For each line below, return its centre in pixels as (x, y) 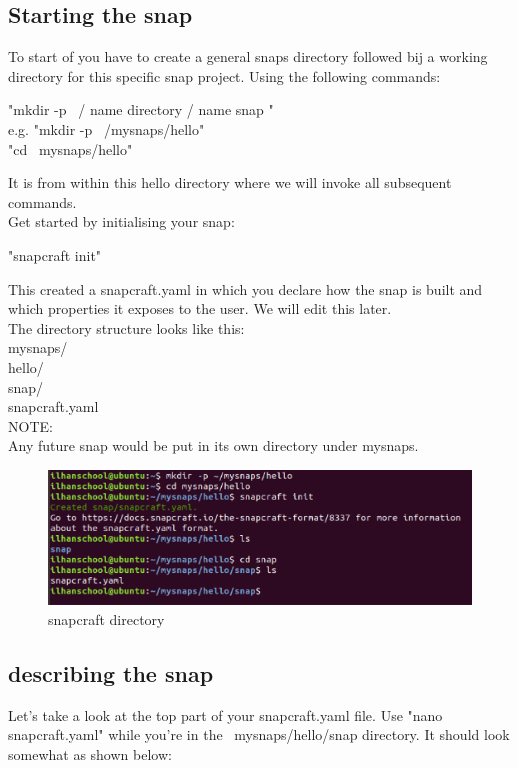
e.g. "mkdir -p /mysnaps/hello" (106, 128)
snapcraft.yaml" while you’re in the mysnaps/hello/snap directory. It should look (259, 734)
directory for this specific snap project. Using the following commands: (224, 75)
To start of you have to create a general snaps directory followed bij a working (248, 56)
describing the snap (111, 672)
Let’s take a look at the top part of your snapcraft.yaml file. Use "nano (225, 714)
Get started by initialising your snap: (121, 221)
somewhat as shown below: (90, 753)
